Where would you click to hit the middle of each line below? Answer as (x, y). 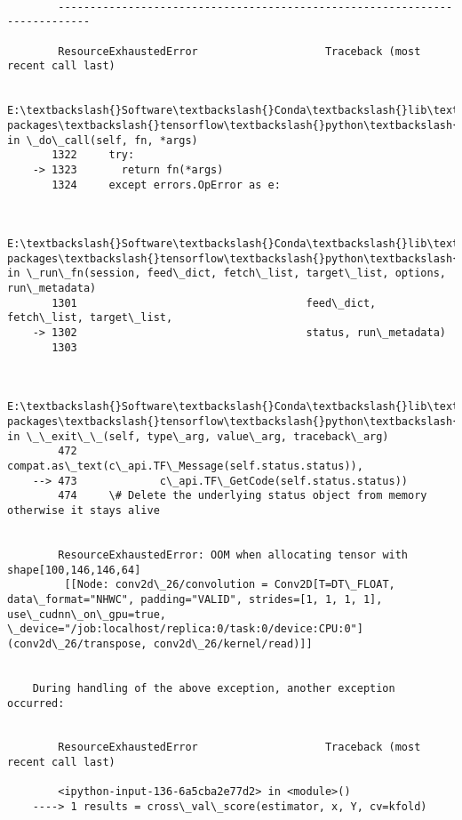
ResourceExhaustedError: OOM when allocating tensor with (233, 555)
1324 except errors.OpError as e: (166, 185)
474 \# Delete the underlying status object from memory (243, 496)
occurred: (36, 703)
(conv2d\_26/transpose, (77, 643)
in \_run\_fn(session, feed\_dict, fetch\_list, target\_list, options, (227, 273)
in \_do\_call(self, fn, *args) (103, 140)
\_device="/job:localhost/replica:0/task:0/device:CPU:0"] (185, 629)
